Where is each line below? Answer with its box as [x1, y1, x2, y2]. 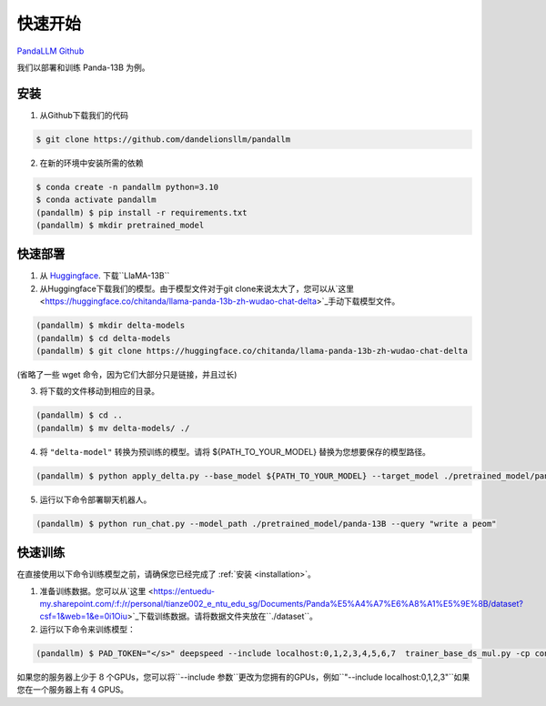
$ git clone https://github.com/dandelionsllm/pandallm [35, 134, 291, 145]
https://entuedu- [153, 585, 216, 596]
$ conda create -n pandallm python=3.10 [35, 182, 218, 192]
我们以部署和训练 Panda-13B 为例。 [16, 62, 150, 73]
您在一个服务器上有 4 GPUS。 [16, 684, 129, 695]
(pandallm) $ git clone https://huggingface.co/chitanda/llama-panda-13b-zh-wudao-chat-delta [35, 346, 469, 357]
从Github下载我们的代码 [39, 109, 129, 120]
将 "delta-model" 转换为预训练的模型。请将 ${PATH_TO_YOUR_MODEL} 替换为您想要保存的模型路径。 [39, 446, 431, 457]
